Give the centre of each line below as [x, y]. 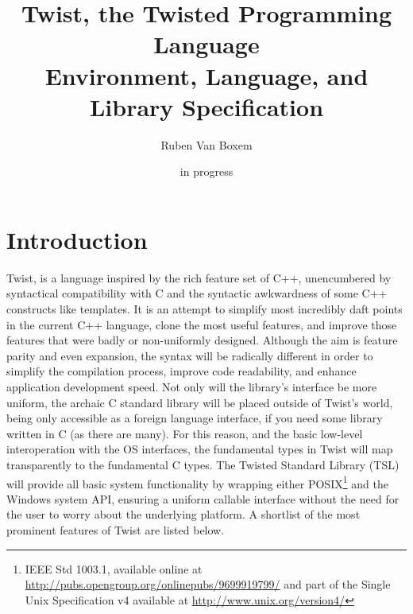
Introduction [77, 239]
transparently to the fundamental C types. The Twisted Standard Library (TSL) [203, 464]
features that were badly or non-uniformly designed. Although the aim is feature [202, 340]
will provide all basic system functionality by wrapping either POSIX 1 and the [197, 482]
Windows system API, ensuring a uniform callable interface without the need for [203, 498]
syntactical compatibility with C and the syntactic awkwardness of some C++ [197, 293]
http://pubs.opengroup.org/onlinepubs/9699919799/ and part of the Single [208, 584]
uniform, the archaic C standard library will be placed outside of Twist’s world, [200, 402]
